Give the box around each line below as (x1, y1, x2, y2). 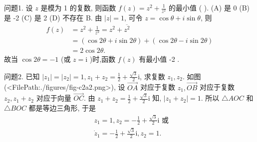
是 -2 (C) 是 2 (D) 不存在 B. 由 (4, 12, 102, 23)
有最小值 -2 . (139, 54, 180, 64)
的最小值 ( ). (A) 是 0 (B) (169, 2, 250, 12)
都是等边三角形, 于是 (28, 103, 96, 113)
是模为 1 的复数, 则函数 (40, 2, 116, 12)
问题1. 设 (4, 2, 33, 12)
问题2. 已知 (4, 71, 40, 81)
